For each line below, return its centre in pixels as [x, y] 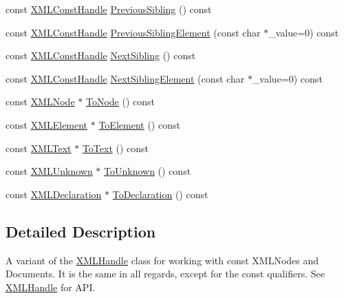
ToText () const [116, 148]
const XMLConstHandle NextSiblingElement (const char [125, 78]
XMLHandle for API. [51, 287]
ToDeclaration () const [160, 194]
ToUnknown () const [148, 171]
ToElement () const [139, 124]
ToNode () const [120, 102]
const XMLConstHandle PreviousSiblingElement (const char [133, 32]
